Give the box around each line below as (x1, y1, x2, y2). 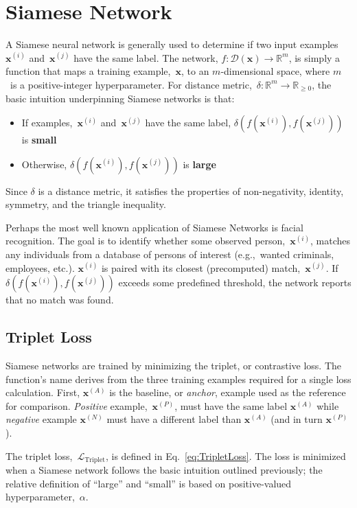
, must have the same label (174, 398, 288, 413)
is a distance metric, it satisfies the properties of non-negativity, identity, (38, 183, 344, 198)
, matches (310, 233, 351, 248)
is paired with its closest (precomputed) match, (101, 260, 301, 275)
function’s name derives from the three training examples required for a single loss (5, 371, 352, 386)
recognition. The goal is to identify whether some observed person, (5, 233, 286, 248)
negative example (5, 412, 77, 426)
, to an (181, 64, 209, 78)
